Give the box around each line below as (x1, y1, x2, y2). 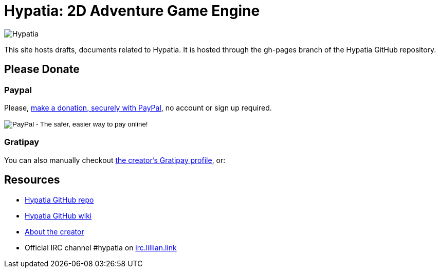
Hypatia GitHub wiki (25, 211, 92, 220)
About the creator (25, 227, 84, 236)
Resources (4, 173, 60, 187)
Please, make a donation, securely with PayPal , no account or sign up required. (4, 103, 272, 112)
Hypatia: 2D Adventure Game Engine (4, 2, 260, 20)
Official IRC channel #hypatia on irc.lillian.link (25, 243, 177, 252)
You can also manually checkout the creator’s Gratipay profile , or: (4, 155, 226, 165)
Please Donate (4, 63, 80, 76)
